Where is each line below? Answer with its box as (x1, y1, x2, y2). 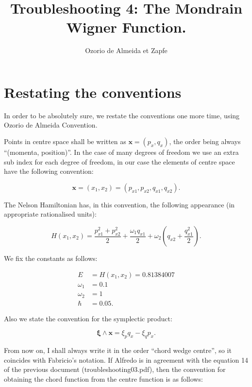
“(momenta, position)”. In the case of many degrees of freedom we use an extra (4, 147, 239, 157)
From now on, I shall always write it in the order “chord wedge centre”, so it (4, 345, 232, 355)
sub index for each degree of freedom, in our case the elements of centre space (4, 156, 235, 166)
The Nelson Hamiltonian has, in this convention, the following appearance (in (4, 199, 235, 209)
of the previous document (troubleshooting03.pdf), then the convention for (4, 364, 226, 374)
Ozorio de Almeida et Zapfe (85, 45, 168, 55)
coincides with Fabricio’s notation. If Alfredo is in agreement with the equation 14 (4, 354, 249, 365)
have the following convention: (4, 166, 94, 176)
